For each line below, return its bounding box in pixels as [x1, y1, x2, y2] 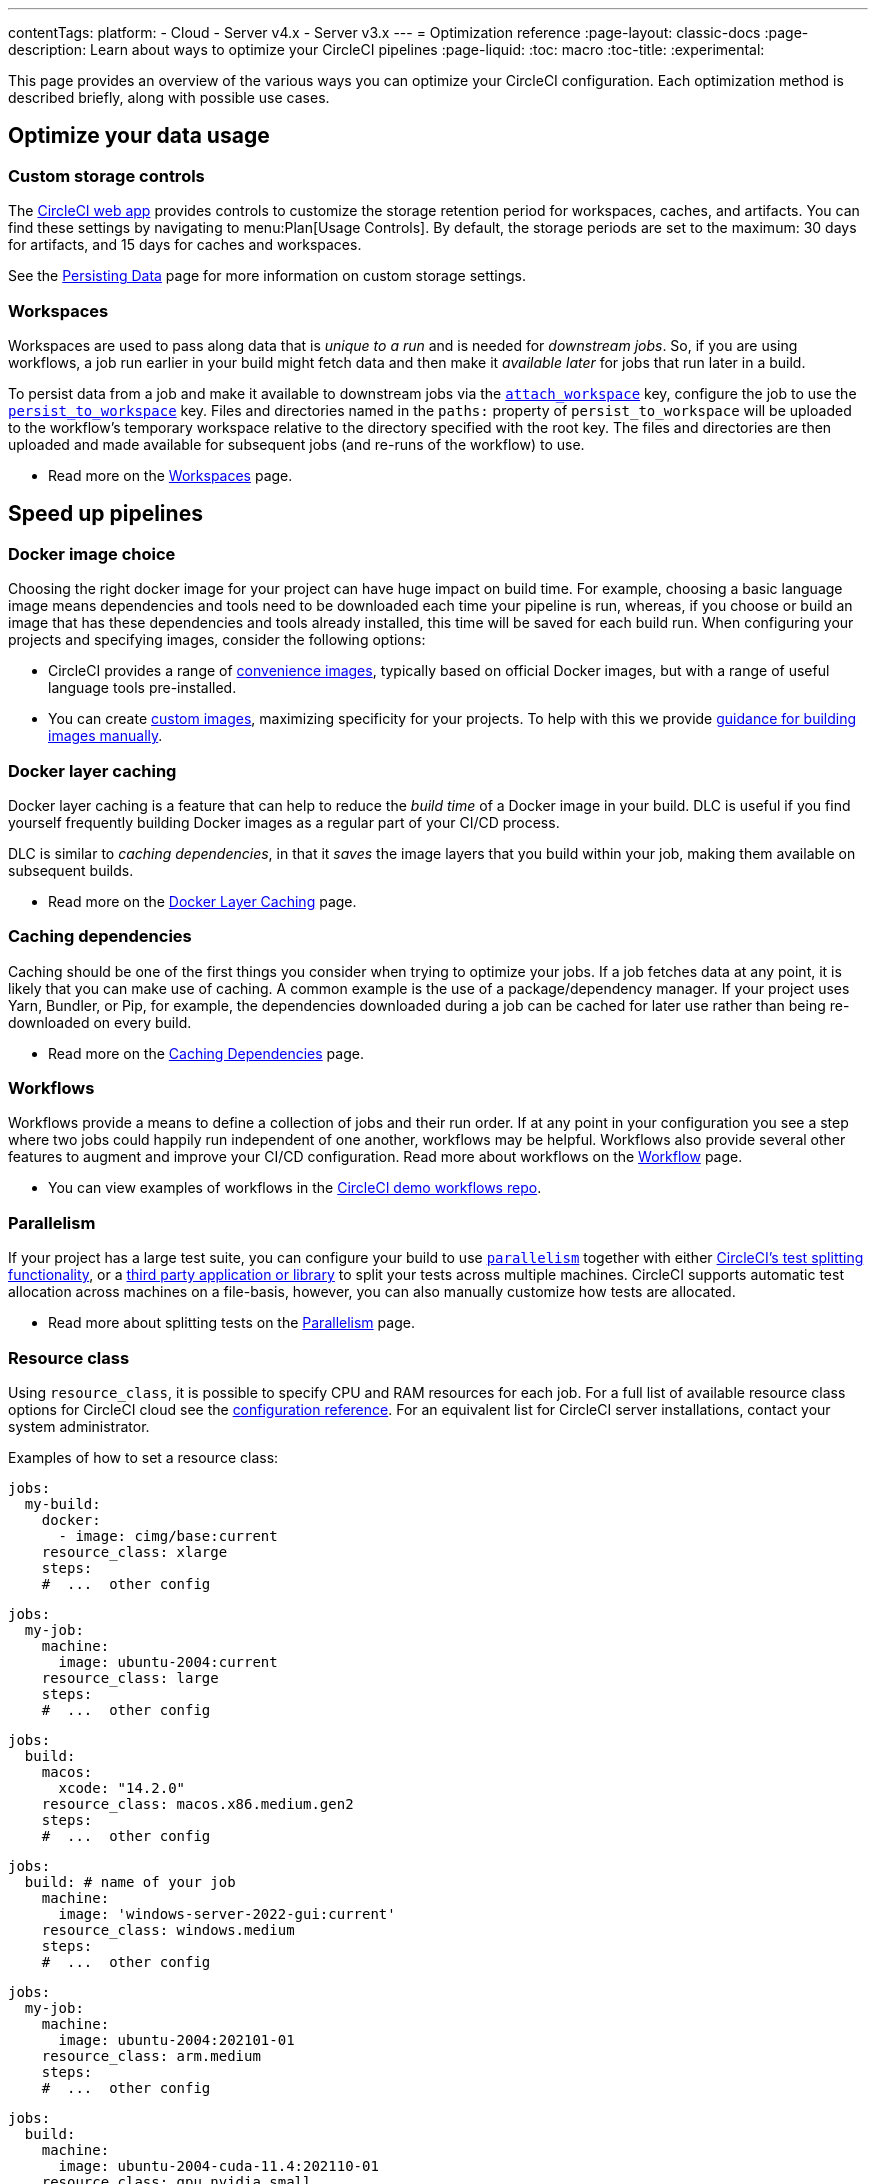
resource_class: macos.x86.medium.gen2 [41, 1795, 354, 1812]
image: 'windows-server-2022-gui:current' [58, 1905, 396, 1922]
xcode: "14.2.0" [58, 1779, 186, 1796]
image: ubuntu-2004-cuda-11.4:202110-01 [58, 2157, 379, 2174]
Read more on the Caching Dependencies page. [48, 1044, 364, 1062]
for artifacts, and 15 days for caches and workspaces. [8, 236, 362, 254]
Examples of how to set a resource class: [8, 1448, 279, 1466]
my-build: [24, 1495, 101, 1512]
